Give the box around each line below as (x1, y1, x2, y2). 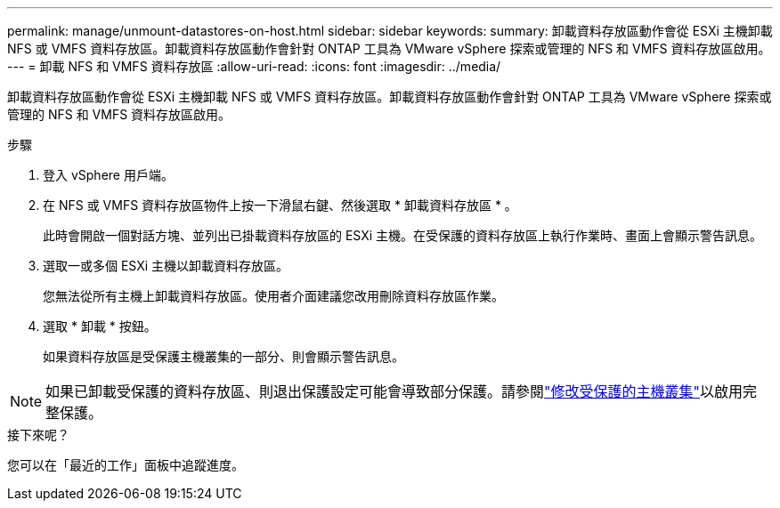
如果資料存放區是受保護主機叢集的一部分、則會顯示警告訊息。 (43, 349, 404, 364)
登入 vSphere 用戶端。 (43, 167, 174, 182)
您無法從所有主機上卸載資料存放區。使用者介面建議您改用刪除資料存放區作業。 (43, 288, 504, 303)
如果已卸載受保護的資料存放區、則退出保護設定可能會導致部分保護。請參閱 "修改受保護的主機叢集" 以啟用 (45, 383, 743, 400)
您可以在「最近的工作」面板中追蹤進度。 (7, 457, 244, 472)
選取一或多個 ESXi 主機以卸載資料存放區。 (43, 258, 289, 273)
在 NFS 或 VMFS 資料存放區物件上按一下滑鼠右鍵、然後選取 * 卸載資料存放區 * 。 (43, 198, 517, 213)
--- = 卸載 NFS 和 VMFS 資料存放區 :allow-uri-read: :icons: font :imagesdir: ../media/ (7, 59, 501, 74)
